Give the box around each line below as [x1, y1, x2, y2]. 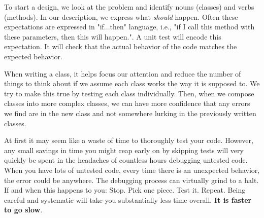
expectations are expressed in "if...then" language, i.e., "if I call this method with [4, 21, 255, 32]
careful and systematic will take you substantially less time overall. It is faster [4, 194, 252, 205]
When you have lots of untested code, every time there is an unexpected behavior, [4, 164, 260, 175]
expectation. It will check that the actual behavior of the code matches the [4, 41, 237, 52]
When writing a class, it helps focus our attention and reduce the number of [4, 68, 241, 79]
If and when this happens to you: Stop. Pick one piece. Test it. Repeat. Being [4, 185, 246, 195]
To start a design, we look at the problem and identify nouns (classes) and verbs [4, 2, 254, 12]
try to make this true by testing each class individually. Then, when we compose [4, 88, 254, 98]
